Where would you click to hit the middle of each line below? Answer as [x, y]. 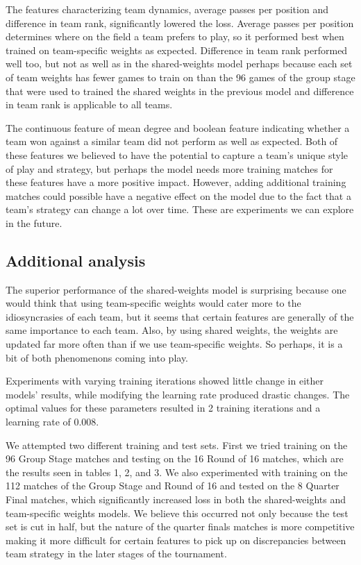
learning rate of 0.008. [52, 422]
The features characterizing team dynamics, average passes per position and [167, 9]
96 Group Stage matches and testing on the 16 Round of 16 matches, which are [175, 458]
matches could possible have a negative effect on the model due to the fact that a [178, 195]
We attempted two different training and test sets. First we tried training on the [177, 445]
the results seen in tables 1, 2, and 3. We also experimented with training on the [177, 472]
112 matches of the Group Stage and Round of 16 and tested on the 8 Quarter [173, 486]
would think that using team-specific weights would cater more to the [153, 303]
